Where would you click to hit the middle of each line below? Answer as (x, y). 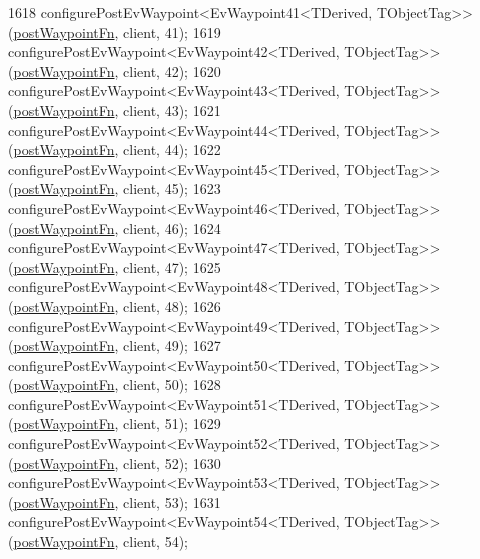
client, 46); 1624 (172, 227)
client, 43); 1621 (172, 109)
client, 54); (155, 541)
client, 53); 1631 (172, 501)
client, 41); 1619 (172, 31)
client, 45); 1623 (172, 188)
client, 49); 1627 (172, 345)
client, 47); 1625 (172, 266)
